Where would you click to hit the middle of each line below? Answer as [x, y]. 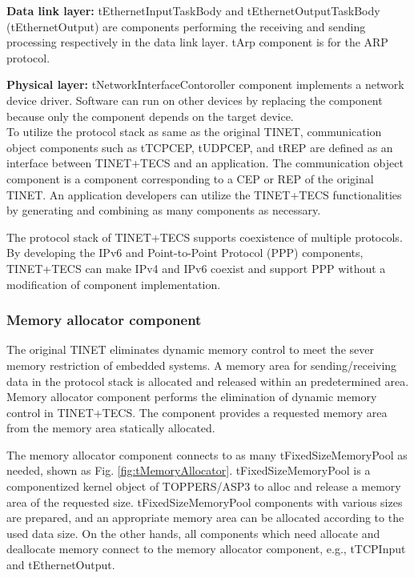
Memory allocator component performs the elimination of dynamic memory [192, 397]
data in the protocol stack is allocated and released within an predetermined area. [208, 381]
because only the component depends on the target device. [150, 116]
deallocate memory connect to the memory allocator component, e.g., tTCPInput [206, 549]
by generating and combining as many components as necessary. [164, 210]
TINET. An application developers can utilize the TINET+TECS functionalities [204, 194]
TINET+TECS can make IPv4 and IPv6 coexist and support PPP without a [196, 268]
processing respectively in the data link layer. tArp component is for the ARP [197, 42]
